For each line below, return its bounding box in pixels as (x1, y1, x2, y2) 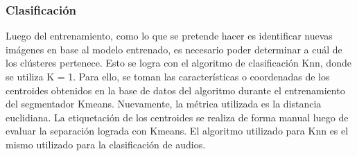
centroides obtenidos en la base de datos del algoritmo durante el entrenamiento (6, 83, 345, 97)
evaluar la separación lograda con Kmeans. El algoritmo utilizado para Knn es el (6, 123, 349, 138)
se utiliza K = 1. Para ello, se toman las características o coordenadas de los (6, 69, 330, 83)
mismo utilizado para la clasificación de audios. (6, 137, 206, 151)
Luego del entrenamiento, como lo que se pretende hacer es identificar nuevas (6, 28, 333, 43)
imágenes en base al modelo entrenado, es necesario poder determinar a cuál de (6, 42, 342, 56)
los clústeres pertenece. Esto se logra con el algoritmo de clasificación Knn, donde (6, 55, 351, 70)
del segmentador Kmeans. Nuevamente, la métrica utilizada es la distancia (6, 96, 322, 111)
